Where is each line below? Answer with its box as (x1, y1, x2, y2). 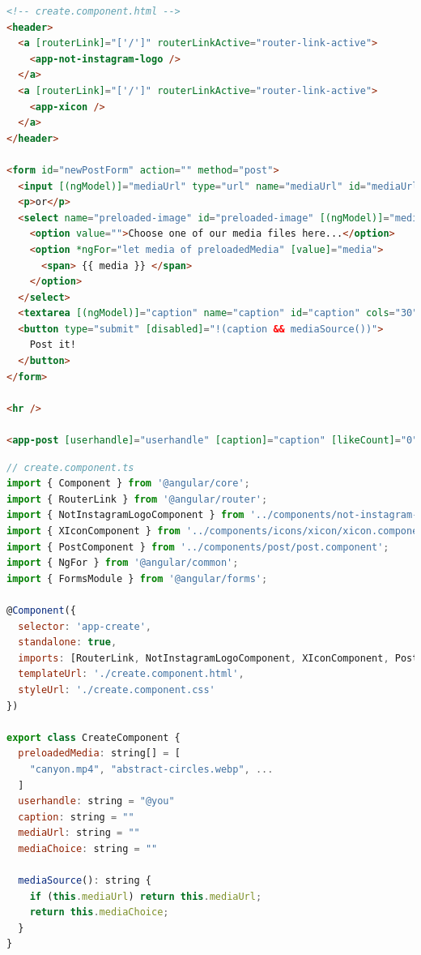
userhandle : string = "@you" (18, 795, 175, 807)
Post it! (29, 339, 76, 351)
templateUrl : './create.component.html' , (18, 668, 245, 680)
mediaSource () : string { (18, 875, 152, 887)
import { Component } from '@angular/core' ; (6, 477, 250, 490)
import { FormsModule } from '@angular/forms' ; (6, 572, 268, 585)
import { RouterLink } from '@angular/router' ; (6, 493, 268, 505)
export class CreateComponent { (6, 731, 181, 743)
